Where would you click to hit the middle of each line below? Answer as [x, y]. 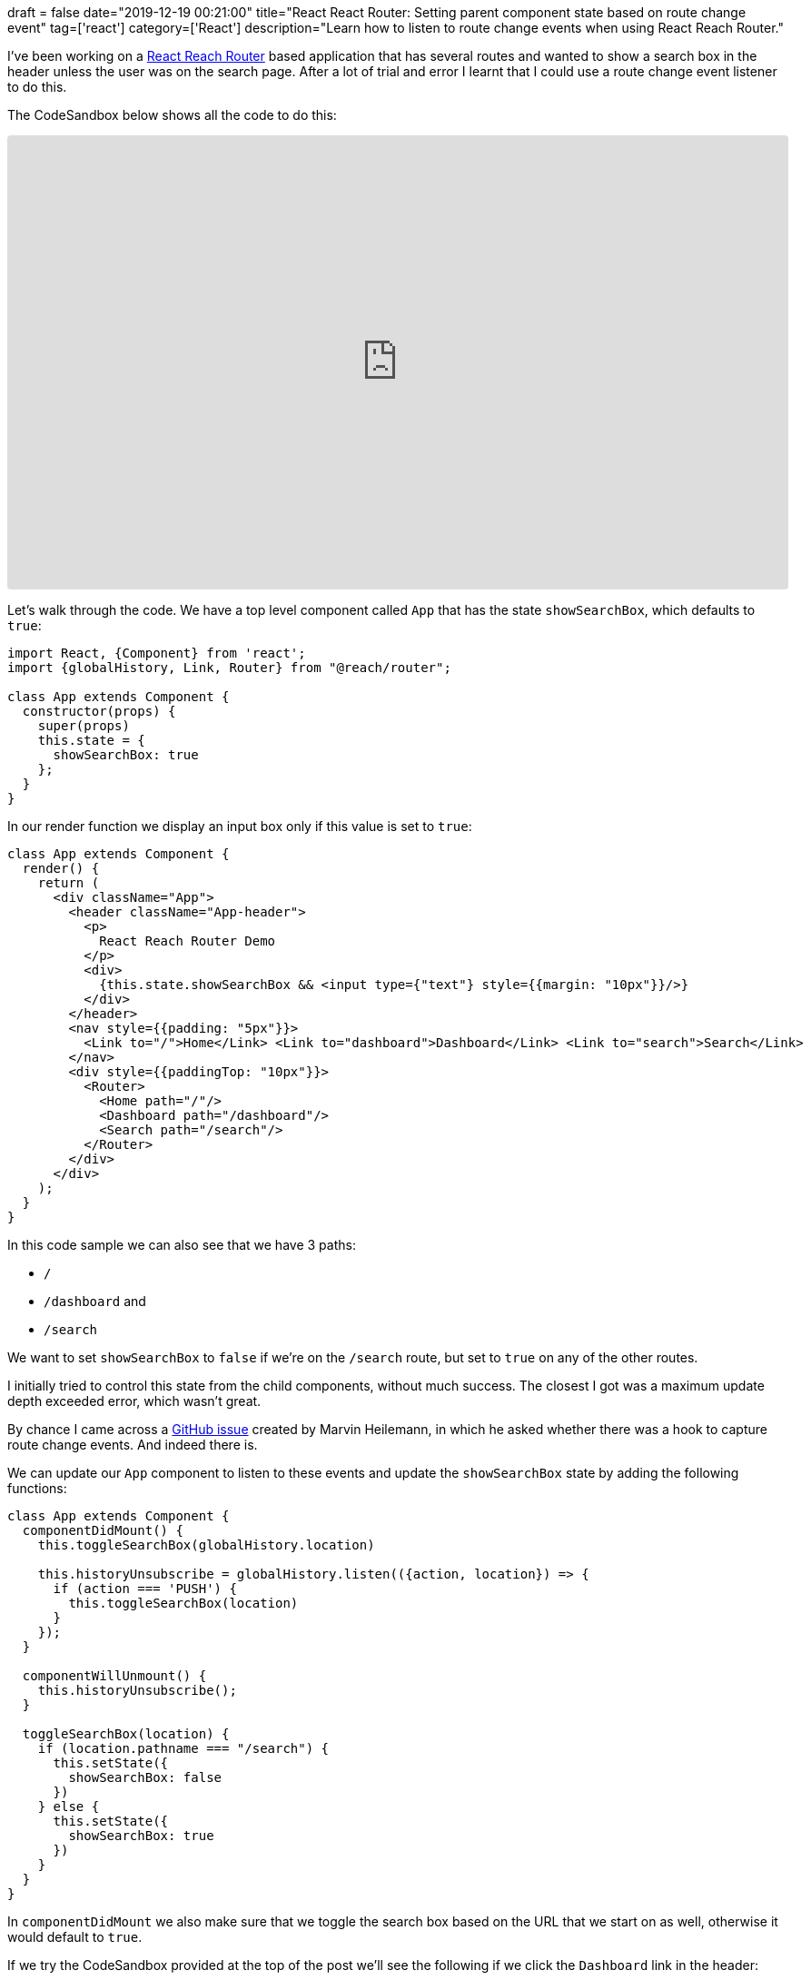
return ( [69, 883]
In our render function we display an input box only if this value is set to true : [240, 826]
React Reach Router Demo [188, 941]
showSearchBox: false [145, 1777]
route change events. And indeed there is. [133, 1445]
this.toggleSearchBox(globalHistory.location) [206, 1545]
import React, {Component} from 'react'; [157, 653]
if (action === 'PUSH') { [145, 1589]
